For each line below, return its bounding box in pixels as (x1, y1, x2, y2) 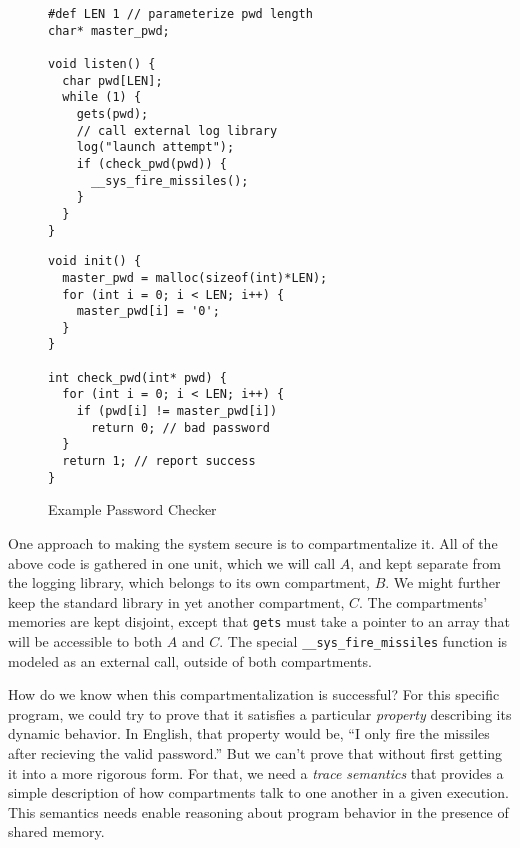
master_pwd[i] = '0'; (76, 304, 220, 319)
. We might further (385, 572, 501, 593)
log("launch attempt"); (76, 140, 235, 155)
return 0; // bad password (90, 420, 270, 435)
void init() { (48, 254, 142, 269)
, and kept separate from (350, 552, 501, 573)
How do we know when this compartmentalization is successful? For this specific (8, 684, 500, 705)
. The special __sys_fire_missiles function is (219, 631, 508, 651)
